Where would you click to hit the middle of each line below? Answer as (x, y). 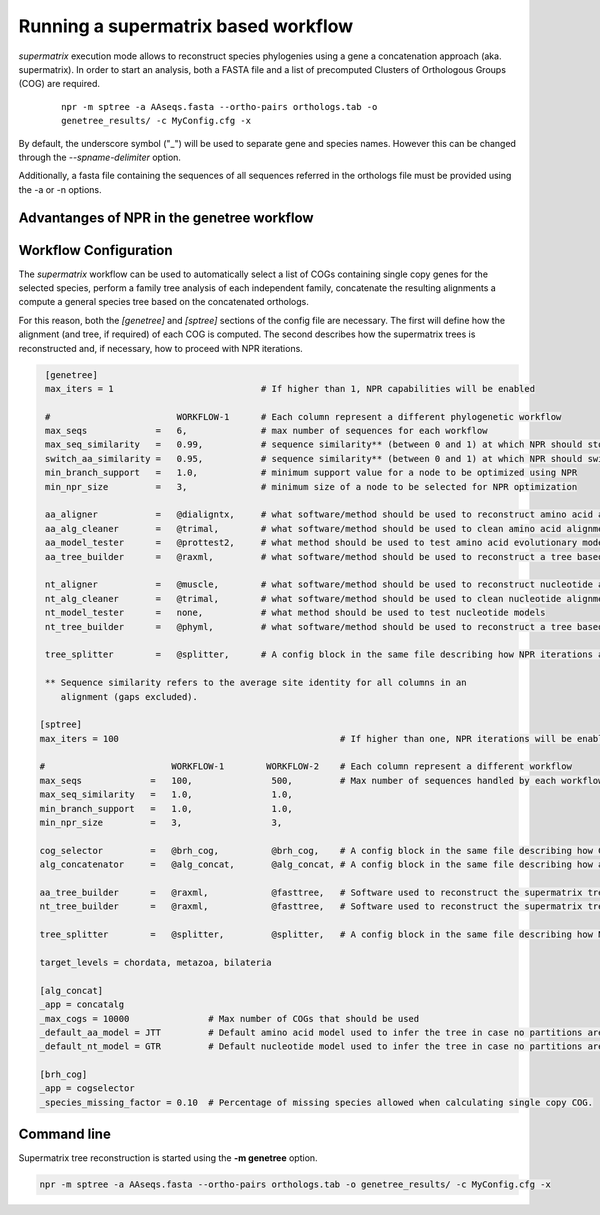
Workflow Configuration (95, 250)
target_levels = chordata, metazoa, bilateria (155, 962)
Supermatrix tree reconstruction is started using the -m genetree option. (168, 1158)
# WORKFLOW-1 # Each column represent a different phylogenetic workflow (303, 416)
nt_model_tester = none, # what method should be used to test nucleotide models (295, 613)
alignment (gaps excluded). (129, 696)
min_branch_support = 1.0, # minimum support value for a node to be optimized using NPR (311, 473)
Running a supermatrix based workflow (186, 26)
